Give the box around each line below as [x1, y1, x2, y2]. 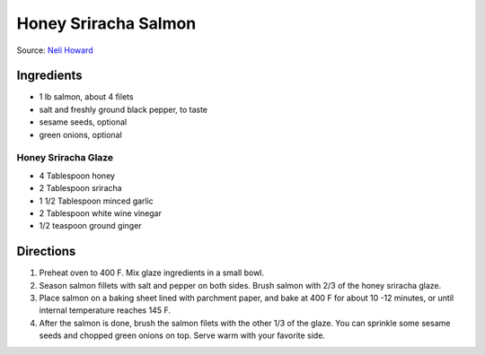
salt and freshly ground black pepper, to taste [39, 104, 208, 115]
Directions [16, 244, 76, 259]
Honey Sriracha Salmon [16, 13, 197, 33]
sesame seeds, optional [39, 117, 128, 127]
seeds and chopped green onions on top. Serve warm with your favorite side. [39, 330, 325, 341]
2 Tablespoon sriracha [39, 183, 122, 194]
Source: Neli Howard [16, 45, 93, 56]
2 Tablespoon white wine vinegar [39, 207, 162, 219]
